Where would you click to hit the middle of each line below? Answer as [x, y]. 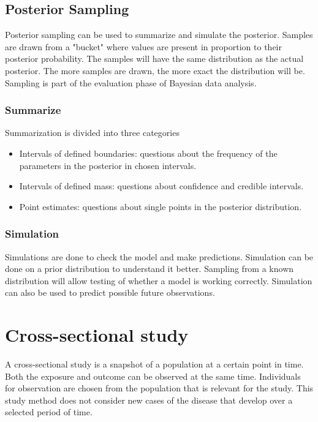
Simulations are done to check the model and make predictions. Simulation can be [159, 256]
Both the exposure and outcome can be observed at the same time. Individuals [153, 376]
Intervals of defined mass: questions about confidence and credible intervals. [161, 186]
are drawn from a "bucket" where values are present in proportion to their [143, 46]
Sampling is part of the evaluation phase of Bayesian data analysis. [131, 82]
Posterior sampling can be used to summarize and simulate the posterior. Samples [159, 35]
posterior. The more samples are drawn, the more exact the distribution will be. [155, 70]
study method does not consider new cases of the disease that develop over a [149, 400]
